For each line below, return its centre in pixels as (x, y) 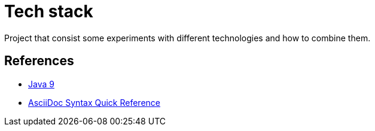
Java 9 (41, 84)
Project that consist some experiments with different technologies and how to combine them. (187, 38)
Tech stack (49, 11)
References (39, 61)
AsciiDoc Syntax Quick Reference (94, 102)
